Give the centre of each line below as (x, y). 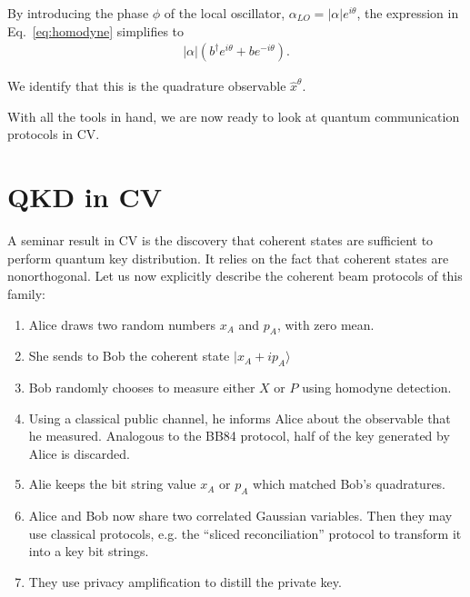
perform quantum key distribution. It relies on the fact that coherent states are (228, 258)
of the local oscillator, (225, 13)
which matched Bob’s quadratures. (350, 484)
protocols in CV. (54, 134)
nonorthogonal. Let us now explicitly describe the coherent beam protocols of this (235, 276)
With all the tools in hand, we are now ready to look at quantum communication (234, 116)
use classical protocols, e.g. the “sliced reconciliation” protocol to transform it (245, 533)
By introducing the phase (78, 13)
